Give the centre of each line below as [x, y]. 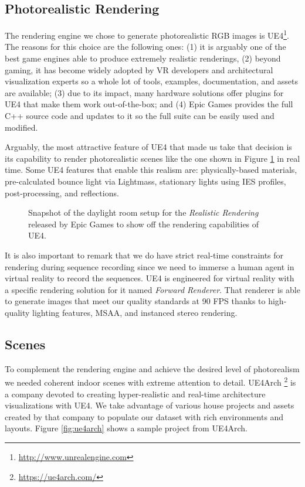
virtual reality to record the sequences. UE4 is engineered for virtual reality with [150, 278]
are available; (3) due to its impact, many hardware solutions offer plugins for [144, 92]
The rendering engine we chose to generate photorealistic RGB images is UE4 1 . [147, 34]
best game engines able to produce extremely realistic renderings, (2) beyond [143, 58]
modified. [21, 127]
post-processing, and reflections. [62, 193]
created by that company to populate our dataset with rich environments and [144, 416]
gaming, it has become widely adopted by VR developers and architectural [139, 69]
